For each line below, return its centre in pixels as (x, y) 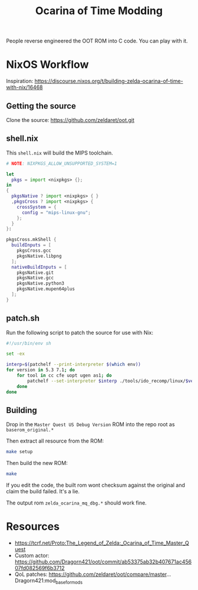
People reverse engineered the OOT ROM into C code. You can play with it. (97, 41)
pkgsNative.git (35, 272)
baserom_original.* (30, 430)
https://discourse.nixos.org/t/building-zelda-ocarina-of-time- (109, 81)
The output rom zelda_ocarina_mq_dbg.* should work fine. (77, 503)
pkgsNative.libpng (39, 256)
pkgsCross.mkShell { (32, 240)
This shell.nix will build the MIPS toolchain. (60, 153)
